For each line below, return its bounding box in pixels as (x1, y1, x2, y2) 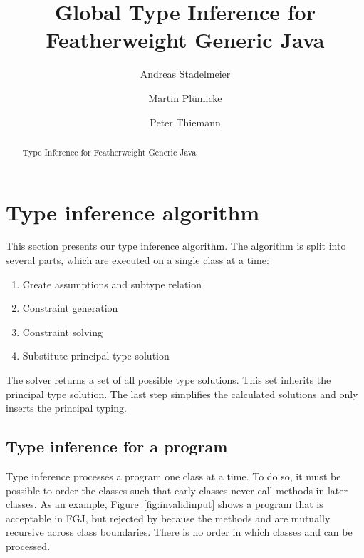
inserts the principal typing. (6, 400, 127, 415)
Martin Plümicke (148, 90, 222, 105)
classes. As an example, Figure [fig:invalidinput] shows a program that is (6, 497, 323, 512)
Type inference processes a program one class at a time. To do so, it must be (6, 469, 341, 484)
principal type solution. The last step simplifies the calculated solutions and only (6, 386, 358, 401)
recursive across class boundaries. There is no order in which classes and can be (6, 524, 353, 539)
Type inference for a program (6, 435, 228, 457)
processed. (6, 539, 51, 553)
